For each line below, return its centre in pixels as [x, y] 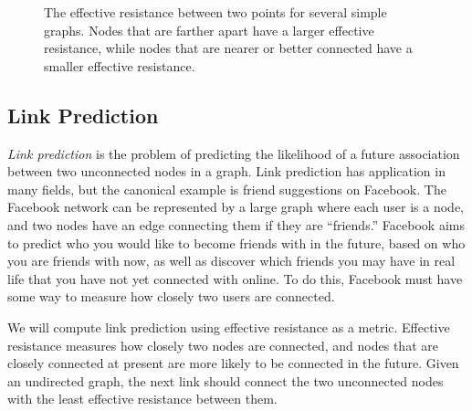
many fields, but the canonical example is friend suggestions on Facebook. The [227, 189]
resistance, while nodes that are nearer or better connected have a [228, 48]
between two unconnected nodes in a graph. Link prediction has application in [226, 171]
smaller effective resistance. [120, 65]
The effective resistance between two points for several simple [215, 12]
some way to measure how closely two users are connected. [171, 296]
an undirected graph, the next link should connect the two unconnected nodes [226, 380]
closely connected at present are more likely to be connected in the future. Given [233, 363]
